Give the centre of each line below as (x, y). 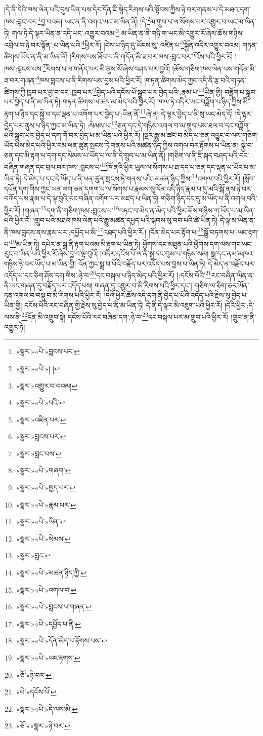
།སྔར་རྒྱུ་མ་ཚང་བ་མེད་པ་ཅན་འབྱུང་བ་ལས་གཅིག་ (200, 135)
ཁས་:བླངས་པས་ (24, 68)
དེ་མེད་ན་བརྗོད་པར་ (232, 263)
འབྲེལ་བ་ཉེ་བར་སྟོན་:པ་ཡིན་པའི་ (43, 44)
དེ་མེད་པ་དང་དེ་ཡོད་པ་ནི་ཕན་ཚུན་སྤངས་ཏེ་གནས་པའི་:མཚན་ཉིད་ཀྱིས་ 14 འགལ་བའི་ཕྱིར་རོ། (132, 178)
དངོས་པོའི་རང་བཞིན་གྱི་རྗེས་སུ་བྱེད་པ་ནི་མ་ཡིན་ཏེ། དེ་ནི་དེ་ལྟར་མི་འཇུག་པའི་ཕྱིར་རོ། (123, 305)
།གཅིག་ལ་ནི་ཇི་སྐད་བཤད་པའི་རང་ (208, 155)
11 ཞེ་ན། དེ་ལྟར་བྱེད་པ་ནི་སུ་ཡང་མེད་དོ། (187, 112)
